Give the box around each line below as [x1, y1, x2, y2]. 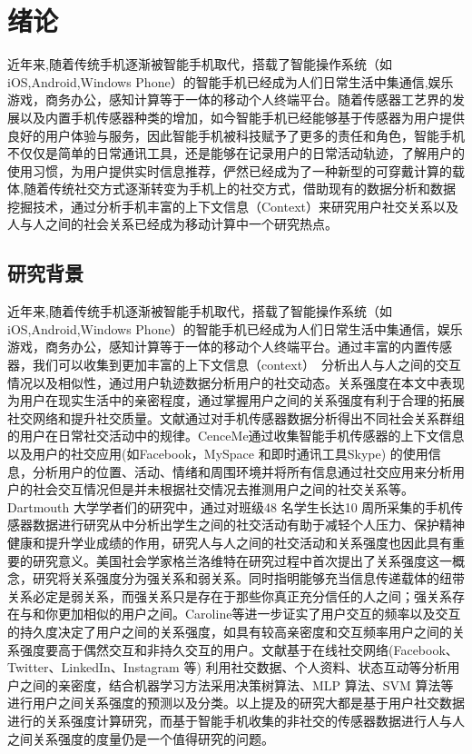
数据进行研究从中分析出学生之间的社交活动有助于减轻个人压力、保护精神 [32, 515, 465, 534]
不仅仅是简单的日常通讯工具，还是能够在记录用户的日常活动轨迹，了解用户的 [7, 144, 465, 163]
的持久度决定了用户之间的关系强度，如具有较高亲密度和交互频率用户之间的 [7, 621, 452, 640]
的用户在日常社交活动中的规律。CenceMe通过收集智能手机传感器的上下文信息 [7, 426, 465, 445]
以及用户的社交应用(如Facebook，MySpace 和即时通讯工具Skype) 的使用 [7, 444, 428, 463]
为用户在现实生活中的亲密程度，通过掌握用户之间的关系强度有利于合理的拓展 [7, 391, 465, 410]
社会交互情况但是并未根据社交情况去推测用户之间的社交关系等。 [32, 480, 414, 499]
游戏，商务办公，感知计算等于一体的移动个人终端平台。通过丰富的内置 [7, 337, 427, 356]
